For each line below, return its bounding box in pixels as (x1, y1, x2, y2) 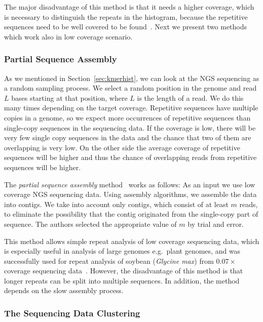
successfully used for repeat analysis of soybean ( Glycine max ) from (4, 255, 214, 266)
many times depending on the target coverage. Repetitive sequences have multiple (4, 102, 258, 113)
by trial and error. (187, 218, 244, 229)
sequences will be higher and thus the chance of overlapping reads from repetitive (4, 152, 257, 163)
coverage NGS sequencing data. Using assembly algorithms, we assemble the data (4, 189, 257, 199)
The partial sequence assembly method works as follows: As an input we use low (4, 179, 255, 189)
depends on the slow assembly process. (4, 285, 124, 296)
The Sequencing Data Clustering (4, 306, 140, 319)
